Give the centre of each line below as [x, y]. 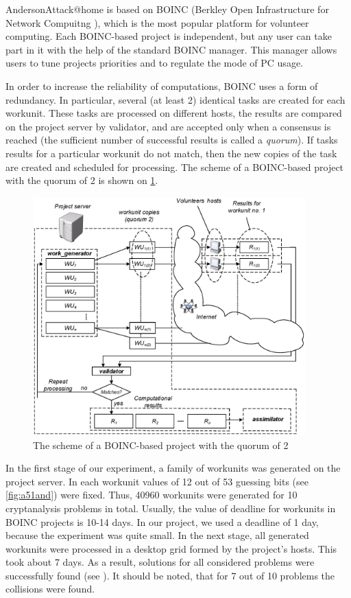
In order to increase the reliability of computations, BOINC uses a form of [162, 85]
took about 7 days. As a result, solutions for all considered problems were [160, 562]
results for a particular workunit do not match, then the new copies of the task [171, 153]
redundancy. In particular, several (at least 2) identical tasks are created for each [175, 99]
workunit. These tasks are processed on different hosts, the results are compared [174, 113]
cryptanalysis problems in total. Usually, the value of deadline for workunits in [171, 508]
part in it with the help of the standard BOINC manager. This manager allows [171, 49]
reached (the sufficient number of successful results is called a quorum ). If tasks [172, 140]
